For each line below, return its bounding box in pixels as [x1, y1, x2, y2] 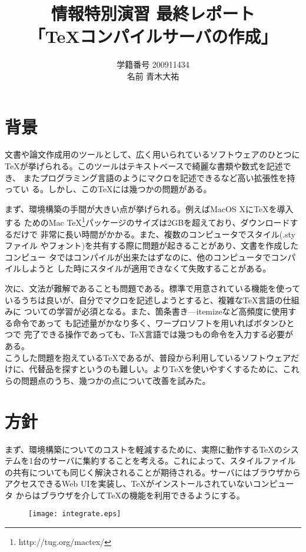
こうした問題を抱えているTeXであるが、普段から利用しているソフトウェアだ [5, 351, 300, 363]
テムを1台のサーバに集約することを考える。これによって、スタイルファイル [5, 454, 296, 467]
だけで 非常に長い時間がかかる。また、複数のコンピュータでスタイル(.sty [12, 228, 295, 240]
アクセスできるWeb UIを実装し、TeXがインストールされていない [5, 477, 253, 490]
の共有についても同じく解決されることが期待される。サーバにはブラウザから [5, 466, 301, 478]
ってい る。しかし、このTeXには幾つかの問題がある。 [5, 183, 212, 195]
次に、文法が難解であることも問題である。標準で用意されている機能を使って [5, 282, 301, 295]
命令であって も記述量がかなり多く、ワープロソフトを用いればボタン [12, 316, 278, 329]
